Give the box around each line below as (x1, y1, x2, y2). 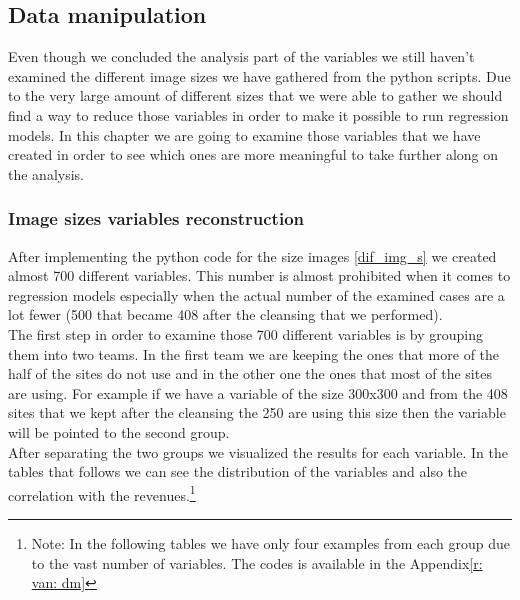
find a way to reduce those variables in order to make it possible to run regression (8, 104, 509, 125)
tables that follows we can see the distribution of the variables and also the (8, 461, 468, 482)
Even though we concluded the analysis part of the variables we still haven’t (8, 46, 475, 67)
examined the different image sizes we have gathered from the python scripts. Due (8, 65, 511, 86)
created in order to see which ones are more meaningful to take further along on (8, 144, 499, 165)
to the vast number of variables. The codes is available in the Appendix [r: (31, 552, 483, 573)
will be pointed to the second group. (8, 421, 230, 442)
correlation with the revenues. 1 (8, 481, 196, 505)
